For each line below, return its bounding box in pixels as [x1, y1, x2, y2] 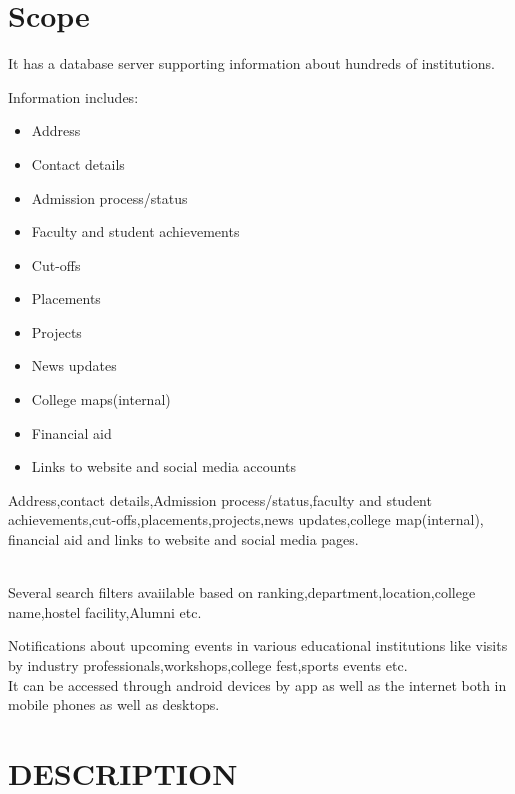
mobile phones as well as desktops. [8, 694, 220, 715]
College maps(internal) [31, 389, 171, 410]
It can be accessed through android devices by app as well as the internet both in [8, 674, 507, 695]
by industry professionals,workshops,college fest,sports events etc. [8, 655, 408, 675]
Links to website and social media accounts [31, 456, 296, 477]
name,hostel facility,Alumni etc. [8, 601, 202, 622]
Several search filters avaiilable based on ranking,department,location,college [8, 582, 476, 603]
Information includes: [8, 86, 139, 107]
